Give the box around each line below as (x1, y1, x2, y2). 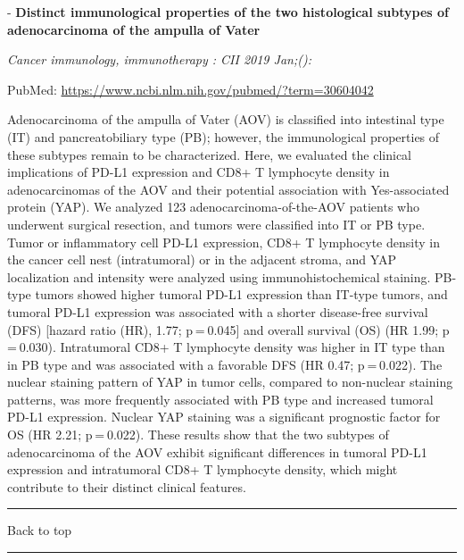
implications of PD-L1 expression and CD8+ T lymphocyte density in (7, 163, 390, 181)
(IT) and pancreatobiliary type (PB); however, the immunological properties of (7, 127, 440, 146)
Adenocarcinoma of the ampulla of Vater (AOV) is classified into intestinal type (7, 110, 444, 129)
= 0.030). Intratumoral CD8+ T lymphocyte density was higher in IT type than (7, 338, 445, 356)
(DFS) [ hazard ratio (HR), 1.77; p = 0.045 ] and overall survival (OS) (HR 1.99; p (7, 320, 450, 339)
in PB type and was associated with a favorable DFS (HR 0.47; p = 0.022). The (7, 355, 443, 373)
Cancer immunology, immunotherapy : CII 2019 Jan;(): (7, 50, 311, 69)
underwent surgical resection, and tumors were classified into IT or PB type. (7, 214, 426, 233)
